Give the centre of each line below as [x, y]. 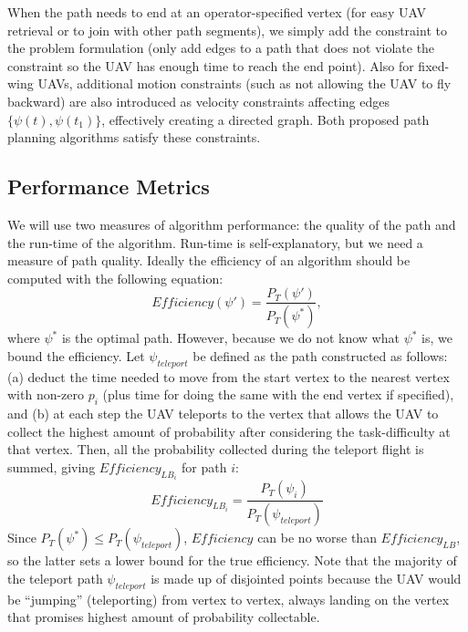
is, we [437, 338]
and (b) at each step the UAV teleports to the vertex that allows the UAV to [223, 414]
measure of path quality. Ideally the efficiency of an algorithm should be [209, 260]
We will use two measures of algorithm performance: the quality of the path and [232, 224]
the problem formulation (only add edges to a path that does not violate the [221, 48]
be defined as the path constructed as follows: [320, 355]
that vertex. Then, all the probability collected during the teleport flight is [216, 449]
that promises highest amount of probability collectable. [164, 617]
